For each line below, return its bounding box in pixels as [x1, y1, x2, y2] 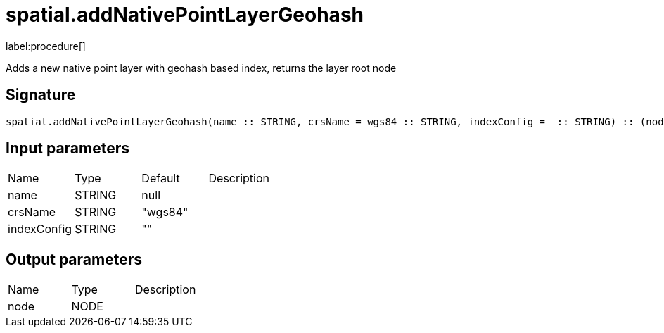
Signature [6, 86, 76, 104]
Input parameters [6, 139, 130, 158]
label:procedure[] [6, 39, 86, 52]
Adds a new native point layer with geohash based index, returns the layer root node [6, 61, 397, 74]
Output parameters [6, 250, 142, 268]
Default [141, 171, 180, 186]
